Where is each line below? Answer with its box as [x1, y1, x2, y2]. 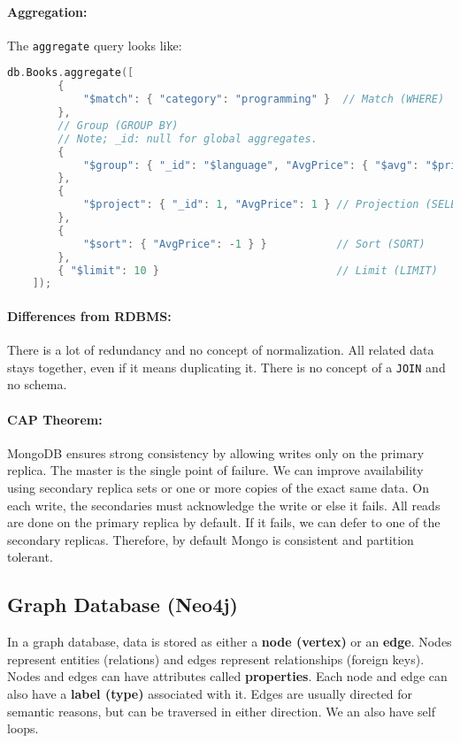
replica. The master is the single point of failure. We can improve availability [7, 461, 424, 479]
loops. [7, 719, 39, 738]
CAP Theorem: [7, 410, 103, 428]
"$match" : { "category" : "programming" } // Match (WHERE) [82, 93, 445, 106]
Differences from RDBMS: [7, 306, 172, 325]
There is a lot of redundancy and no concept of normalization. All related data [7, 341, 434, 359]
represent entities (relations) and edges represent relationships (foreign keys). [7, 649, 425, 668]
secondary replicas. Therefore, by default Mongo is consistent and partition [7, 530, 414, 548]
